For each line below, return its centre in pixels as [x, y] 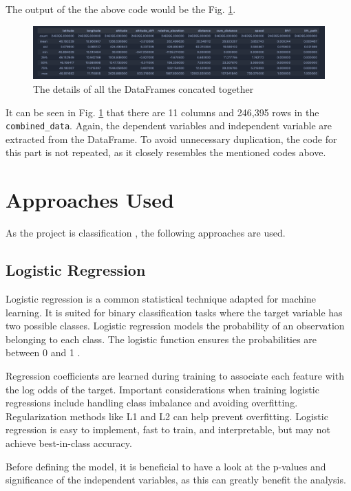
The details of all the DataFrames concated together [143, 89]
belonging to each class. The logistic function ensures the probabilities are [161, 339]
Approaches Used [90, 200]
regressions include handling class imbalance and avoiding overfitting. [152, 403]
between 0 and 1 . [43, 352]
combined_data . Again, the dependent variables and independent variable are [169, 126]
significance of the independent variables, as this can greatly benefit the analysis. [176, 480]
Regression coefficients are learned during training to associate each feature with [175, 375]
